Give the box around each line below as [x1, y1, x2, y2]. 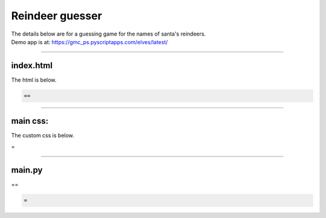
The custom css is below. [11, 132, 75, 139]
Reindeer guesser [11, 9, 103, 22]
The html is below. [11, 76, 57, 83]
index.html [11, 60, 53, 71]
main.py [11, 165, 43, 175]
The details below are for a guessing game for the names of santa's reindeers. [11, 30, 206, 37]
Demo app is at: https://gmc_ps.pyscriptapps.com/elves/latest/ [11, 38, 168, 45]
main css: [11, 116, 48, 126]
